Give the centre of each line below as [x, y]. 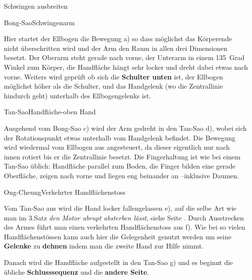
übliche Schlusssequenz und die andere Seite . [77, 272]
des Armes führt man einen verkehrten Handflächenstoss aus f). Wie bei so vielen [125, 227]
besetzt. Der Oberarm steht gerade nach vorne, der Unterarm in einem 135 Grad [124, 57]
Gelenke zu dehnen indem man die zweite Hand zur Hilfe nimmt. [104, 246]
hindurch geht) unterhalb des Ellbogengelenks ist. [78, 95]
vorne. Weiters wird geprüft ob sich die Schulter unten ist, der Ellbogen [113, 76]
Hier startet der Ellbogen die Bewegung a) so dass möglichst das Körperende [118, 39]
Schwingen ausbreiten [36, 6]
